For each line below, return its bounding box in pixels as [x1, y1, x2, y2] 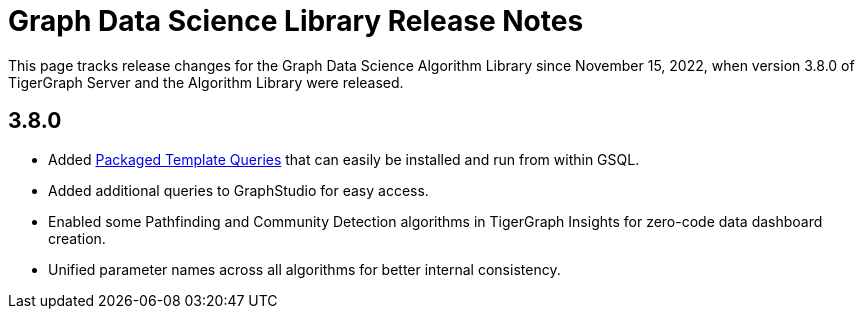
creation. [48, 229, 106, 247]
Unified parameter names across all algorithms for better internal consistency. [48, 260, 561, 278]
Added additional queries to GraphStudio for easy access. [48, 181, 429, 199]
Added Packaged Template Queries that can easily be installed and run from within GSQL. [48, 150, 640, 168]
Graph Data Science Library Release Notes [8, 4, 584, 38]
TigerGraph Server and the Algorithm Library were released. [8, 73, 404, 91]
